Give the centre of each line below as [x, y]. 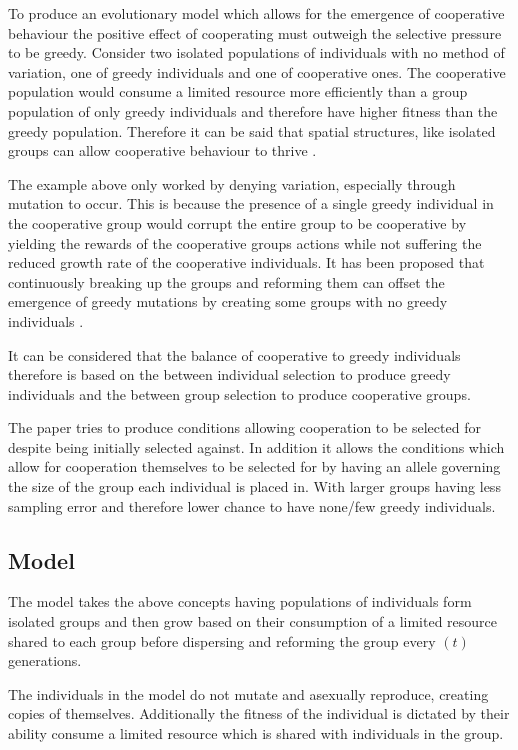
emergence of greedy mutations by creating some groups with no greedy [228, 301]
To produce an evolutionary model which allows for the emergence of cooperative [256, 13]
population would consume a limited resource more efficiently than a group [238, 91]
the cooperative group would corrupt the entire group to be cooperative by [237, 222]
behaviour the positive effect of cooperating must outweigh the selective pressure [255, 32]
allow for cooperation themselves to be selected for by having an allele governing [254, 466]
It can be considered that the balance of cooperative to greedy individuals [234, 354]
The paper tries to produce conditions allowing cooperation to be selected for [244, 427]
